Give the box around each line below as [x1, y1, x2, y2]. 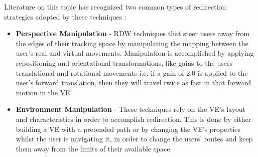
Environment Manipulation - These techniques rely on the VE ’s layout [16, 104, 245, 114]
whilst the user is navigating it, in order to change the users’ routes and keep [16, 133, 253, 144]
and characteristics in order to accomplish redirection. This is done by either [16, 113, 251, 124]
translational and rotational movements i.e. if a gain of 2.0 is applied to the [16, 67, 248, 78]
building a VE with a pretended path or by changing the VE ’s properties [16, 123, 241, 134]
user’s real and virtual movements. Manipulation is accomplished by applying [16, 48, 254, 58]
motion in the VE [16, 87, 70, 97]
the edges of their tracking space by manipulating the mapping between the [16, 38, 248, 48]
